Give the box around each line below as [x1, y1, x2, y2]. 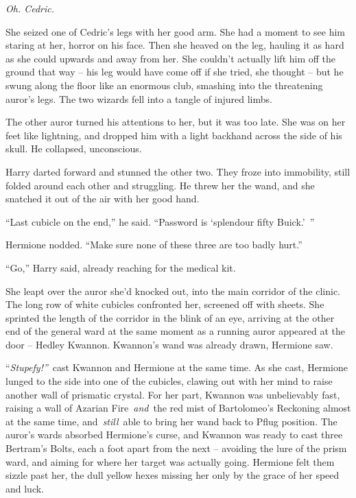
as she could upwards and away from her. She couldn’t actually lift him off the [5, 51, 336, 65]
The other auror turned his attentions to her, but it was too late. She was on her [5, 115, 346, 129]
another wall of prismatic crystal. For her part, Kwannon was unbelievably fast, [5, 387, 340, 401]
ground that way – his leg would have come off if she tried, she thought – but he [5, 64, 344, 79]
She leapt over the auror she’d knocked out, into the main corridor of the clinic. [5, 283, 340, 298]
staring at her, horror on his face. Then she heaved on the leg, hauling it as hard [5, 38, 344, 52]
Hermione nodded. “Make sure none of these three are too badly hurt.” [5, 237, 302, 252]
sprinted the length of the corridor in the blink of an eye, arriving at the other [5, 310, 335, 324]
